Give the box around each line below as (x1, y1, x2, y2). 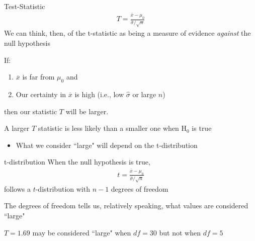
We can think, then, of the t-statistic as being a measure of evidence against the (4, 28, 251, 38)
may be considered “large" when (32, 227, 131, 237)
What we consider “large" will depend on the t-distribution (16, 139, 198, 150)
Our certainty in (16, 89, 66, 100)
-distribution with (35, 183, 90, 194)
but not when (159, 227, 201, 237)
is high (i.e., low (74, 89, 124, 100)
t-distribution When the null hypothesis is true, (4, 156, 150, 167)
